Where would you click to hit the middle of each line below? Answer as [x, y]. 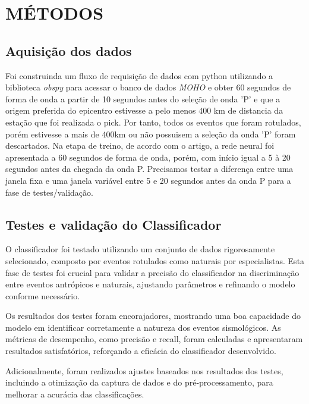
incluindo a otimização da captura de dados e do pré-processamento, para [139, 382]
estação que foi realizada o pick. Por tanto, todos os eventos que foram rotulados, [153, 122]
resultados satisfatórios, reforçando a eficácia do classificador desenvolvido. [141, 351]
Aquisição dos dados [69, 50]
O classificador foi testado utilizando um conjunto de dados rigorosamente [140, 249]
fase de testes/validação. [49, 192]
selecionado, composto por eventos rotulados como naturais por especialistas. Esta [155, 260]
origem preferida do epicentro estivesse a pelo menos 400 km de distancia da [144, 110]
